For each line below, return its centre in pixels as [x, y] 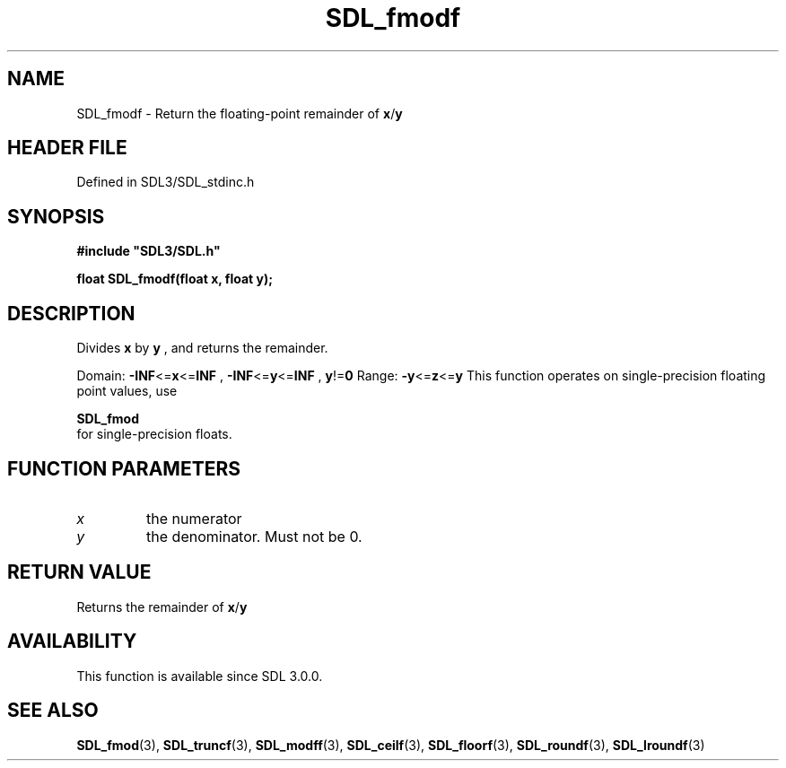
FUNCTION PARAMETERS [124, 468]
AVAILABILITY [72, 641]
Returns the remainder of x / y [162, 607]
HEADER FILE [67, 148]
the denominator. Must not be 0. [254, 536]
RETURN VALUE [79, 572]
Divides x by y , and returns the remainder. [202, 348]
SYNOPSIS [56, 216]
